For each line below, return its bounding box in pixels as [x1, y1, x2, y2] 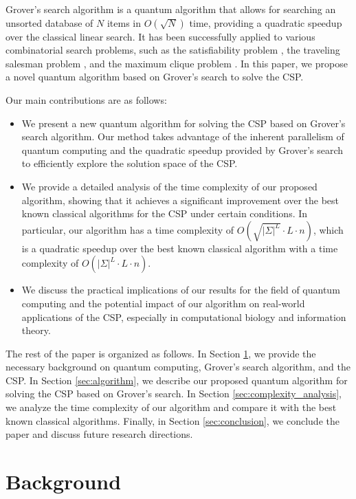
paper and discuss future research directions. [5, 427, 193, 441]
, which [313, 222, 344, 236]
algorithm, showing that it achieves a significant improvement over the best [21, 192, 340, 207]
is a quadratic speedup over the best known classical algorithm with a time [21, 241, 338, 255]
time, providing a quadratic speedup [189, 15, 342, 30]
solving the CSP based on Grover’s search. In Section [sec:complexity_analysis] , [5, 386, 342, 401]
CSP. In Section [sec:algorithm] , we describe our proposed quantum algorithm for [5, 373, 348, 387]
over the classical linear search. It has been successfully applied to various [5, 29, 315, 43]
